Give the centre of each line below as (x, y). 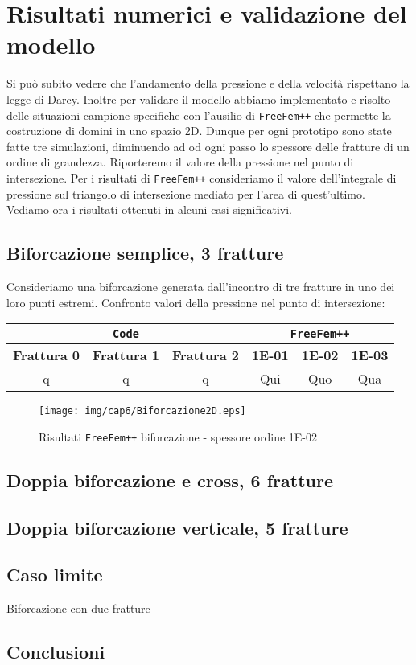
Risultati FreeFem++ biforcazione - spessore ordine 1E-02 (178, 436)
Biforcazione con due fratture (78, 608)
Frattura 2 (205, 355)
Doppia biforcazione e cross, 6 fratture (170, 480)
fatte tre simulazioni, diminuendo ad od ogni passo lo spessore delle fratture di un (208, 146)
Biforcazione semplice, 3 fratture (145, 253)
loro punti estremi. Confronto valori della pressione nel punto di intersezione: (196, 302)
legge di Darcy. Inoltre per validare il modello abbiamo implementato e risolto (199, 99)
